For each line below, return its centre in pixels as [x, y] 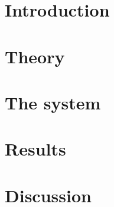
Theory [35, 56]
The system [53, 102]
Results [35, 149]
